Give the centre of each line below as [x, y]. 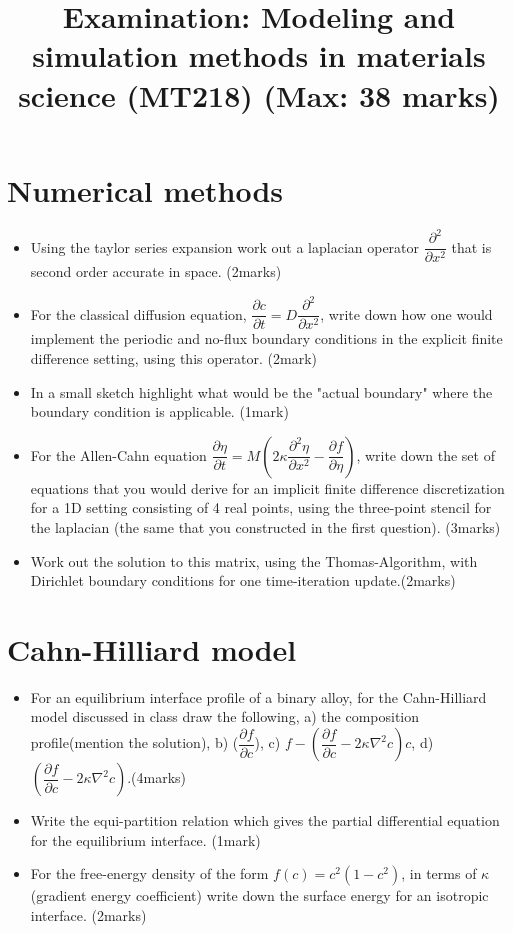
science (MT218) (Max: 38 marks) [259, 94]
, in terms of [439, 873]
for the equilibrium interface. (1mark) [145, 839]
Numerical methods [145, 189]
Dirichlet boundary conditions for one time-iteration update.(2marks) [243, 580]
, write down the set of [425, 454]
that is [471, 246]
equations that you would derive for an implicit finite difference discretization [267, 487]
